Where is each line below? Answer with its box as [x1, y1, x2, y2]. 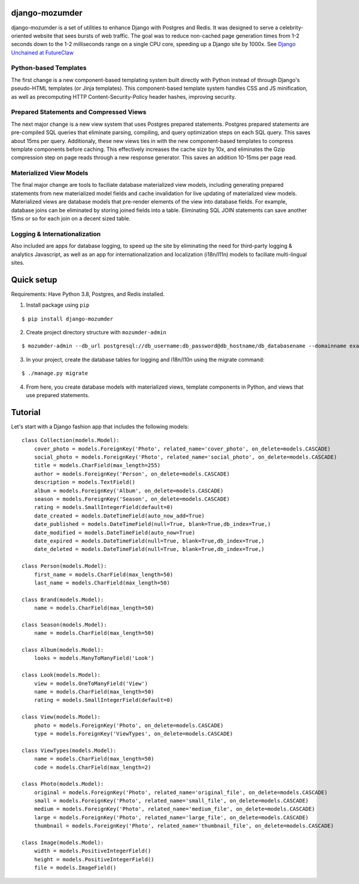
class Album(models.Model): [22, 647, 104, 653]
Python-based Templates [11, 63, 87, 72]
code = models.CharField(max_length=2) [34, 764, 151, 771]
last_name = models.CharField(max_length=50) [34, 579, 171, 586]
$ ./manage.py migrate [22, 370, 89, 377]
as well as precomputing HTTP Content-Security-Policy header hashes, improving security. [11, 93, 236, 100]
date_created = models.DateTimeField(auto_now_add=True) [34, 512, 205, 519]
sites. [11, 259, 25, 266]
